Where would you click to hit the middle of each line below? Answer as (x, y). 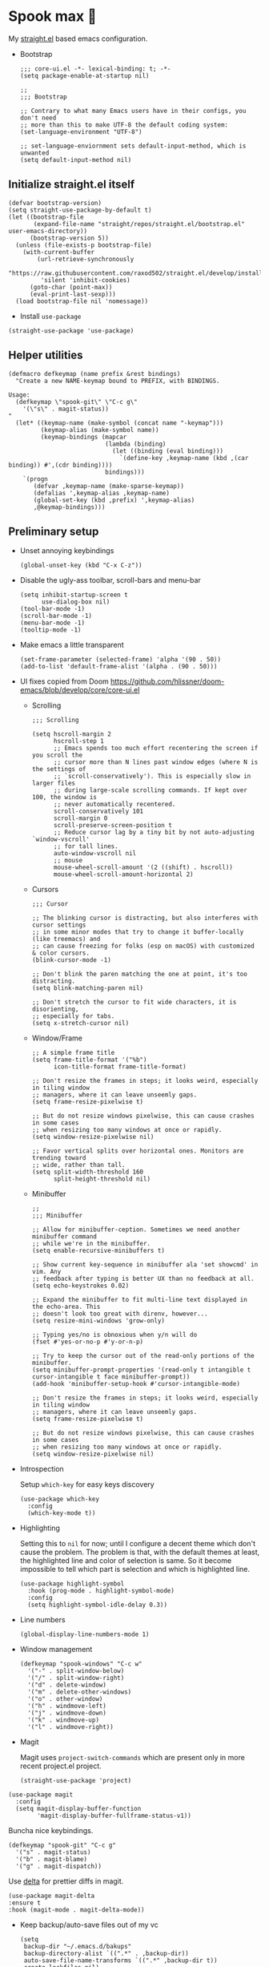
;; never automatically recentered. (114, 805)
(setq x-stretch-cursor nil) (80, 1024)
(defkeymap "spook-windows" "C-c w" (81, 1664)
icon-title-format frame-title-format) (120, 1067)
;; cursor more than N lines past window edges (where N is (156, 762)
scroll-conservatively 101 (98, 812)
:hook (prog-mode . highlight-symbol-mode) (101, 1591)
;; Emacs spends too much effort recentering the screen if (156, 749)
